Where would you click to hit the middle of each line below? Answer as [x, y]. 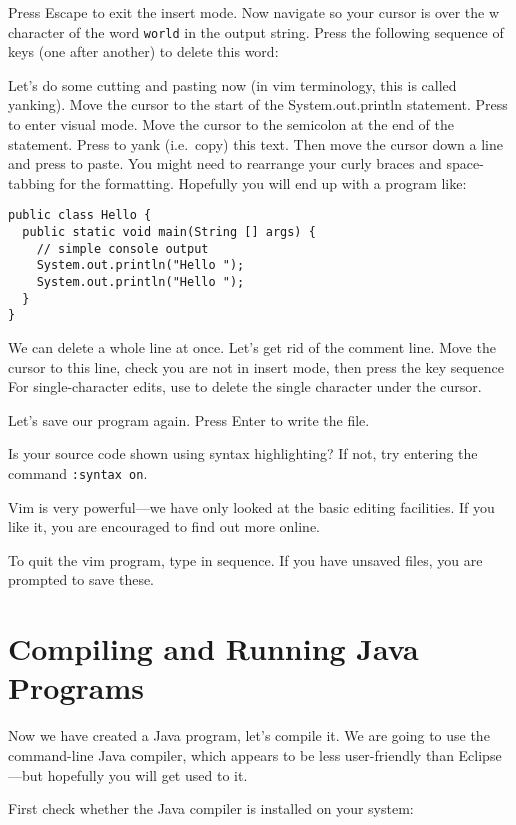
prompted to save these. [81, 579]
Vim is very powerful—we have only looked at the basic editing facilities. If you [251, 506]
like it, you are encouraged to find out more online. [164, 526]
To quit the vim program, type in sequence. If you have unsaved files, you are [245, 559]
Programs [76, 687]
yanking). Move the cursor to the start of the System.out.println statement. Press [258, 104]
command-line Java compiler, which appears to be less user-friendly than [231, 754]
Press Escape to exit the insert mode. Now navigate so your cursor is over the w [254, 12]
